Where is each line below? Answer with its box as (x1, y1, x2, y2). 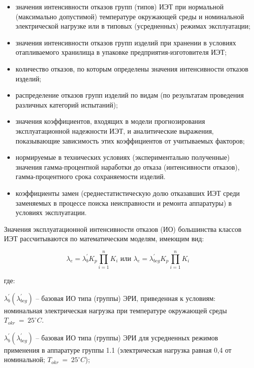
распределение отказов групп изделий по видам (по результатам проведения (15, 90, 244, 100)
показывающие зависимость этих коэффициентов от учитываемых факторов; (15, 135, 245, 146)
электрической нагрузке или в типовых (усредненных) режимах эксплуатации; (15, 21, 251, 31)
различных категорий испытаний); (15, 99, 118, 110)
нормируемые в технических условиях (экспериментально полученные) (15, 152, 230, 162)
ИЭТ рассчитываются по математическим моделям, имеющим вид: (4, 233, 204, 244)
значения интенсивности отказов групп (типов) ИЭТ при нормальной (15, 1, 224, 11)
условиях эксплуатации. (15, 207, 87, 218)
